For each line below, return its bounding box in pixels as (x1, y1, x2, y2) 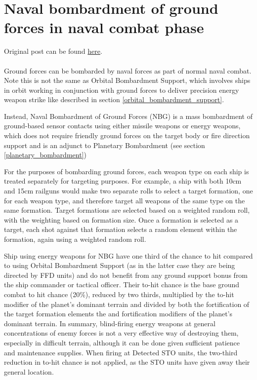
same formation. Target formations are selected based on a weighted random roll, (4, 205, 250, 215)
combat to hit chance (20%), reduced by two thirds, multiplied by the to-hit (4, 289, 234, 299)
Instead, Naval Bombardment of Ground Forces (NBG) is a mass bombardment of (4, 111, 253, 121)
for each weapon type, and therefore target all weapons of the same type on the (4, 195, 245, 205)
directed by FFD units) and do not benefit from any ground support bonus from (4, 269, 248, 280)
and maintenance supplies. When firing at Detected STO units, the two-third (4, 347, 238, 357)
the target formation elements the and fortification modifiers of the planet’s (4, 308, 233, 319)
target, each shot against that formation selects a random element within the (4, 224, 237, 234)
